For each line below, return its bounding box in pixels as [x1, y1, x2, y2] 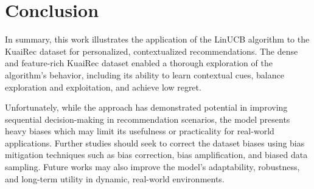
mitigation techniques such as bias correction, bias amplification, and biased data [5, 148, 308, 161]
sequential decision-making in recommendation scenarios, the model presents [5, 112, 290, 125]
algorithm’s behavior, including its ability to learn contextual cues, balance [5, 68, 284, 81]
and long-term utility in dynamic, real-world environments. [5, 172, 225, 185]
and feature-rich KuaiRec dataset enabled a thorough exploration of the [5, 57, 273, 69]
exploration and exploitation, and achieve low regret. [5, 80, 201, 93]
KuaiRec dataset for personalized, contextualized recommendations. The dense [5, 44, 298, 57]
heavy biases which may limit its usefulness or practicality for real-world [5, 125, 274, 137]
